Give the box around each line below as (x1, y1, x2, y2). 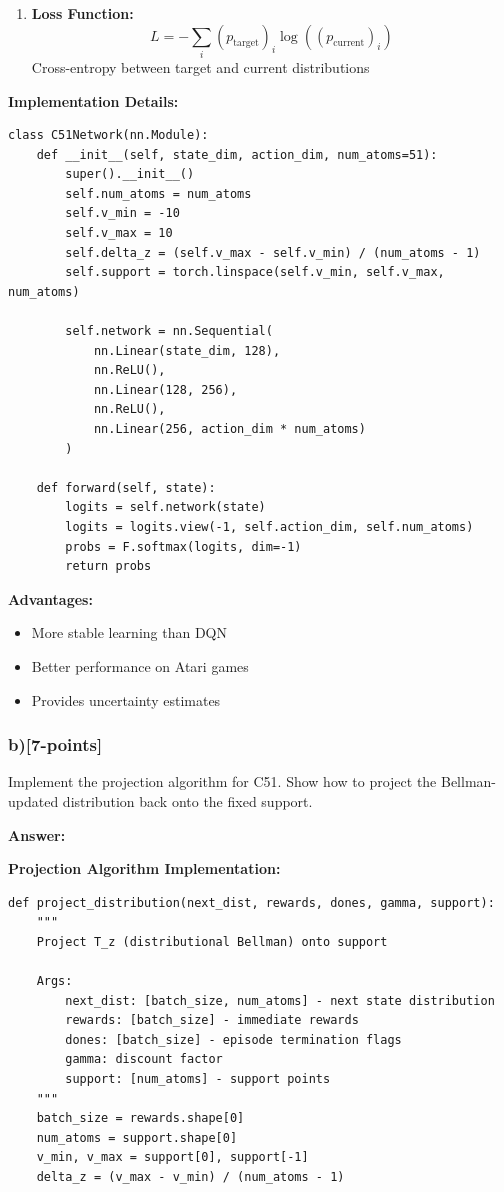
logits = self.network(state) (65, 500, 266, 515)
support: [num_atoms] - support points (65, 1072, 331, 1087)
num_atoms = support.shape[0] (36, 1130, 238, 1145)
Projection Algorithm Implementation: (8, 858, 281, 879)
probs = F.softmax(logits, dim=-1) (65, 539, 302, 554)
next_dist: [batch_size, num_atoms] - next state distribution (65, 993, 495, 1008)
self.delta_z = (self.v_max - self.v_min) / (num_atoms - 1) (65, 245, 481, 260)
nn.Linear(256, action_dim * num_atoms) (93, 422, 366, 437)
